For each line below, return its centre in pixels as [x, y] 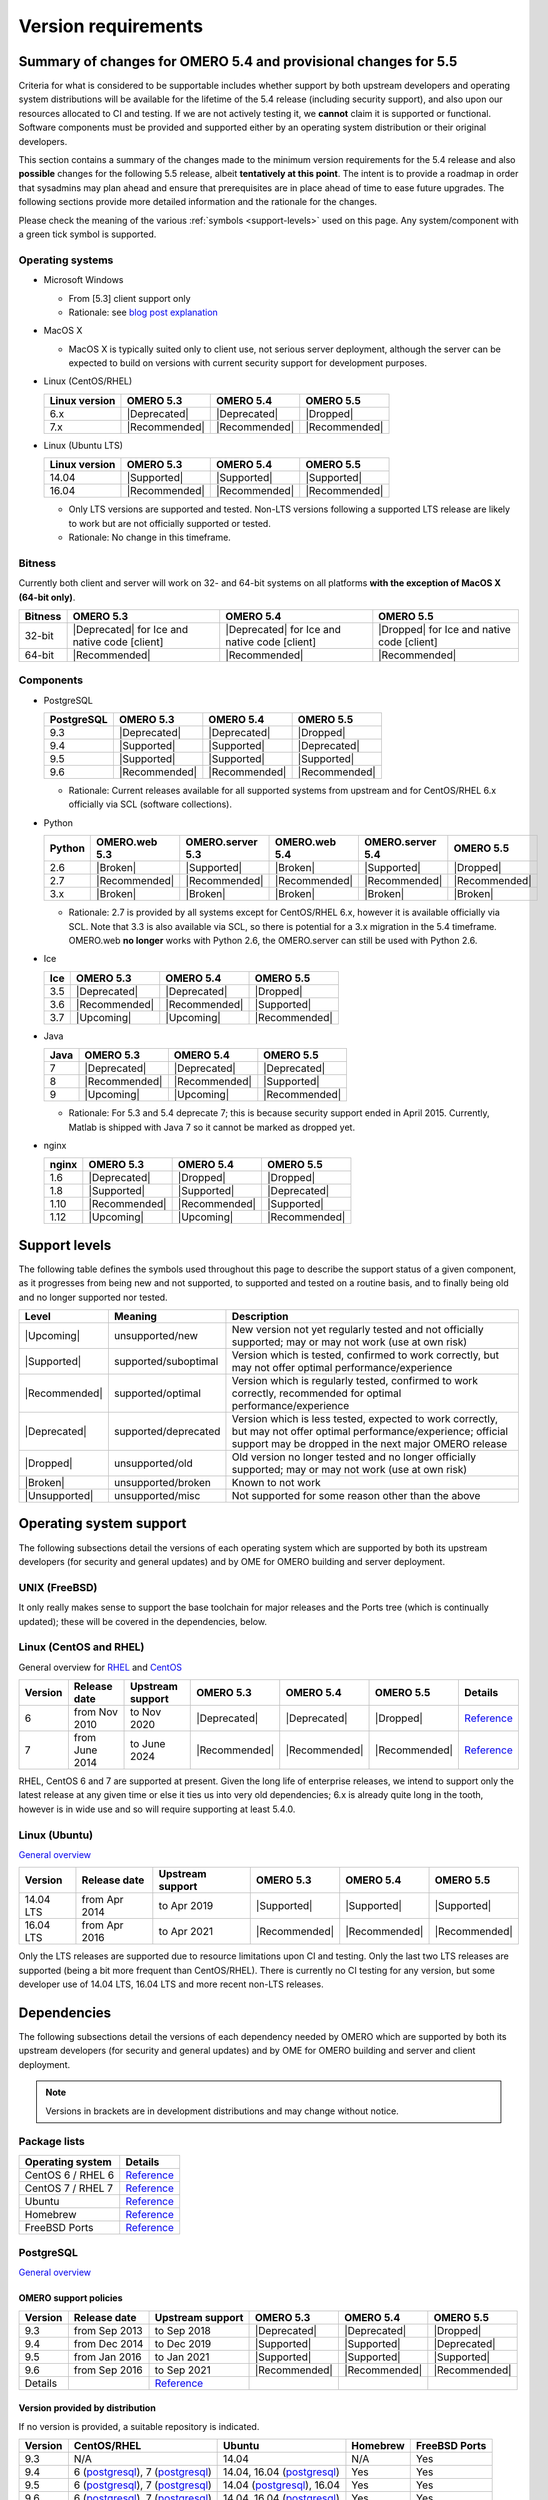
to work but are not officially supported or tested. [170, 523]
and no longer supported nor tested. [93, 1297]
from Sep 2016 [108, 2370]
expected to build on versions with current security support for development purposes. [248, 363]
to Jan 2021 [182, 2357]
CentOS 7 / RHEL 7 [69, 2188]
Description [260, 1317]
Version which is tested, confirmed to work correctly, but [365, 1355]
